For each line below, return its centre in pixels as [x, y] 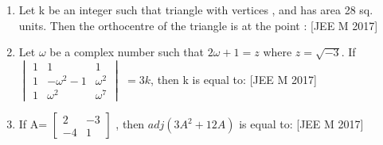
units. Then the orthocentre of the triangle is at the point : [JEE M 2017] [198, 25]
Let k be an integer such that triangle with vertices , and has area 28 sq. [196, 10]
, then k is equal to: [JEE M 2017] [234, 79]
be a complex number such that [127, 52]
